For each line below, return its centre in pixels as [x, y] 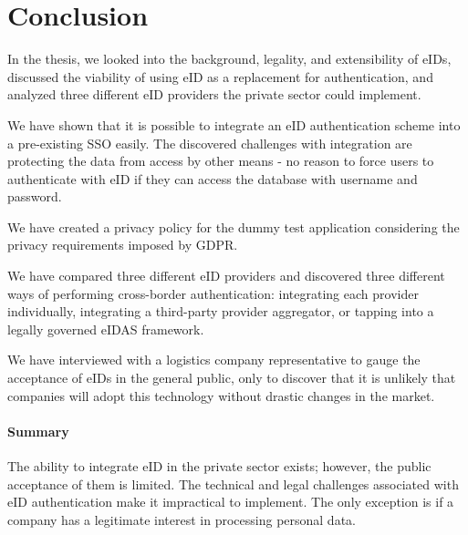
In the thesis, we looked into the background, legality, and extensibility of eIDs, [229, 59]
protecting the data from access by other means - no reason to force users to [221, 161]
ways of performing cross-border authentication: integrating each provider [213, 293]
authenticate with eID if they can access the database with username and [213, 178]
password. [35, 196]
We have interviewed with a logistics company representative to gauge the [214, 360]
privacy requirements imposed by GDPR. [123, 245]
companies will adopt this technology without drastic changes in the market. [221, 395]
